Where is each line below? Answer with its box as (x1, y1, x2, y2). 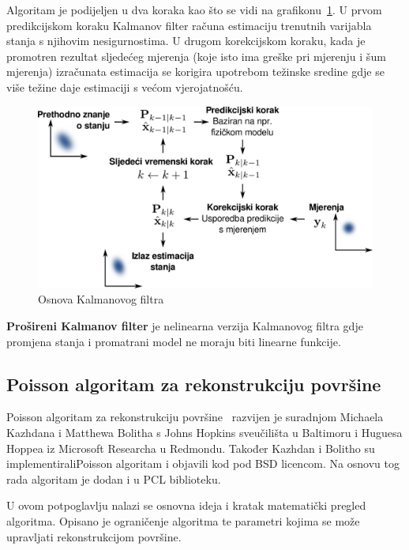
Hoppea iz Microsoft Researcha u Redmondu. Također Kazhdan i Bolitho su (6, 439, 375, 456)
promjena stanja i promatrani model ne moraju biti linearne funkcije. (6, 333, 341, 349)
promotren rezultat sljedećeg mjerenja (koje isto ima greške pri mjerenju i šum (6, 47, 386, 64)
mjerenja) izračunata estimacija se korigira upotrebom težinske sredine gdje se (6, 63, 385, 80)
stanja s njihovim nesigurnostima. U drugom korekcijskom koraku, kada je (6, 32, 366, 49)
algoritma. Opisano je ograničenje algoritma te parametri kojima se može (6, 512, 360, 529)
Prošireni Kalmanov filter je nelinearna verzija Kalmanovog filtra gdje (6, 317, 363, 333)
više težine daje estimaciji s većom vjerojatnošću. (6, 78, 243, 95)
